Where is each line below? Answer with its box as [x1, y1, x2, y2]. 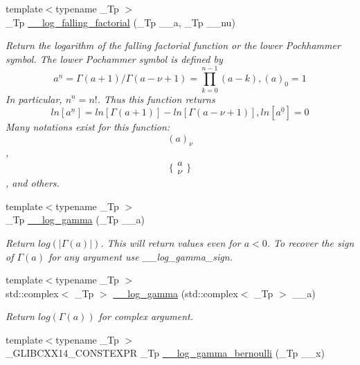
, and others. [6, 176, 60, 190]
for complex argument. [98, 309, 193, 324]
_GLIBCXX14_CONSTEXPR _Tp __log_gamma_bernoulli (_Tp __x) [6, 346, 325, 360]
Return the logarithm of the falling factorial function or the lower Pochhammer [6, 38, 341, 53]
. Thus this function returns [97, 91, 215, 106]
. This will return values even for [100, 235, 241, 250]
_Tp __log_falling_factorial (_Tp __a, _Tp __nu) [6, 15, 235, 29]
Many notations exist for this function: [6, 120, 170, 134]
